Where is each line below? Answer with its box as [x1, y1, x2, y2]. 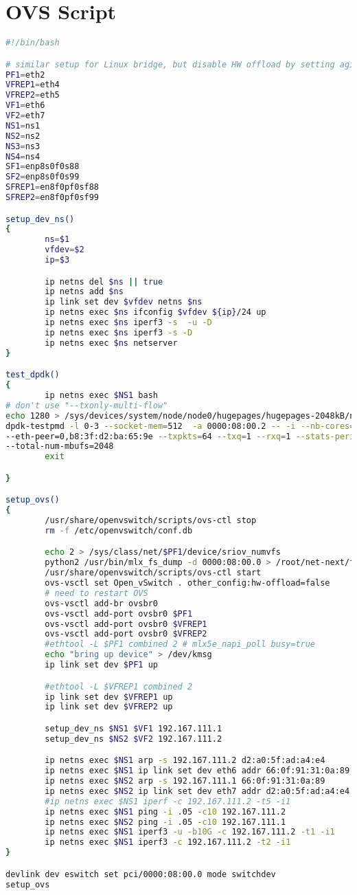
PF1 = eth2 [5, 69, 45, 80]
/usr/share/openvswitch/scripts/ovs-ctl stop [45, 516, 257, 526]
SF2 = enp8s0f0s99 [5, 172, 80, 182]
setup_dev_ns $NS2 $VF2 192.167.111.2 [45, 733, 222, 744]
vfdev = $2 [45, 245, 84, 255]
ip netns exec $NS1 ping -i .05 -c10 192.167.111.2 [45, 806, 286, 817]
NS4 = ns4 [5, 151, 41, 162]
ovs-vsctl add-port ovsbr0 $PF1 [45, 608, 193, 619]
